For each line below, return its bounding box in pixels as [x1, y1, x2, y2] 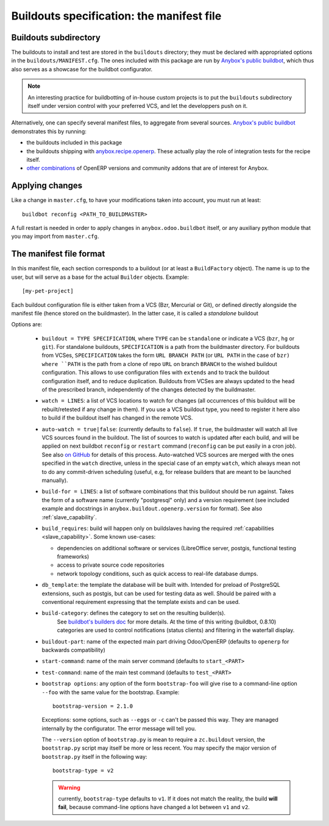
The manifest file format [11, 249, 105, 259]
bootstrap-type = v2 [52, 767, 114, 774]
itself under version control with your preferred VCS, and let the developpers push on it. [27, 102, 248, 110]
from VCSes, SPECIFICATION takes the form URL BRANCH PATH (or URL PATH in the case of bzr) [41, 351, 291, 359]
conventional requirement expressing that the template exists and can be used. [41, 598, 240, 606]
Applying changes [11, 181, 82, 191]
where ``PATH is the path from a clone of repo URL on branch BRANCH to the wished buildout [41, 360, 277, 367]
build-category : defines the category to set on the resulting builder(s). [41, 609, 225, 617]
